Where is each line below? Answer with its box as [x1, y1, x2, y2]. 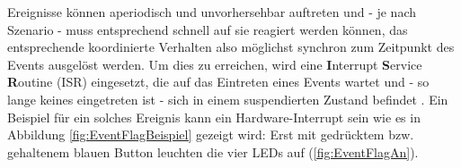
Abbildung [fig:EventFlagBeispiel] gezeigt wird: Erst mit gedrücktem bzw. [7, 125, 414, 144]
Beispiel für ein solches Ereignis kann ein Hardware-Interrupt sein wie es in [7, 107, 421, 126]
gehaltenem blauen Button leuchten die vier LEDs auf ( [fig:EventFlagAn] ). [7, 142, 419, 161]
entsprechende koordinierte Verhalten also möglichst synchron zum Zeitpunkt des [7, 38, 455, 56]
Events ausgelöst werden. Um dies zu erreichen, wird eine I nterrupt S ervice [7, 55, 422, 73]
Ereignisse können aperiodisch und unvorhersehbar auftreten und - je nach [7, 3, 417, 21]
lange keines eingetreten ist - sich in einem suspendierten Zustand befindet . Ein [7, 89, 448, 108]
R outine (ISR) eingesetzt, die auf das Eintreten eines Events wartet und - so [7, 72, 430, 91]
